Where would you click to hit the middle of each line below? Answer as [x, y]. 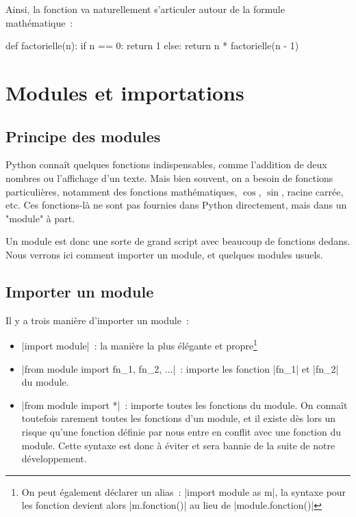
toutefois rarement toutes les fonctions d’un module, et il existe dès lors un [179, 418]
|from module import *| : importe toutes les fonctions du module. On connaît [185, 405]
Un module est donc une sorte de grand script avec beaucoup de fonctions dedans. [178, 241]
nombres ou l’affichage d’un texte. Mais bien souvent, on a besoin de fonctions [169, 177]
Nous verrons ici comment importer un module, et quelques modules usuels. [164, 254]
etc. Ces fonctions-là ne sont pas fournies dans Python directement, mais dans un [176, 205]
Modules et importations [125, 92]
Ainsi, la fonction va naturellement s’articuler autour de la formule [145, 9]
